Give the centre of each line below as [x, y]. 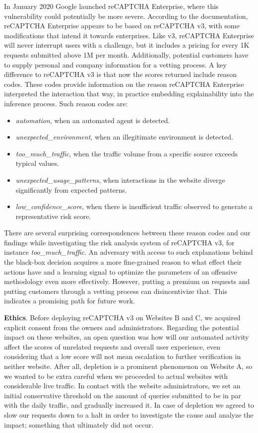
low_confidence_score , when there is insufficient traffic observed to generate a [134, 206]
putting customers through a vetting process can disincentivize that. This [116, 291]
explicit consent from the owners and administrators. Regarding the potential [122, 327]
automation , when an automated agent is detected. [93, 120]
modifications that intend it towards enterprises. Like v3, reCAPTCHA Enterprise [129, 35]
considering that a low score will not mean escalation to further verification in [123, 356]
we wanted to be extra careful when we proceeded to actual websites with [116, 376]
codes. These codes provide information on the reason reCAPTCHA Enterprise [124, 84]
